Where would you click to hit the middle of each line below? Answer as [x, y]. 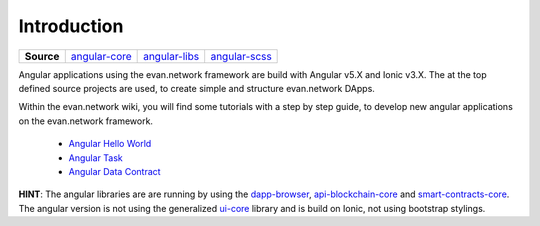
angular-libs [171, 56]
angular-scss [241, 56]
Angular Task [96, 157]
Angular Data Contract [114, 171]
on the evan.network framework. [86, 121]
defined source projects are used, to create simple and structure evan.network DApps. [196, 88]
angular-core [101, 56]
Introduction [71, 26]
